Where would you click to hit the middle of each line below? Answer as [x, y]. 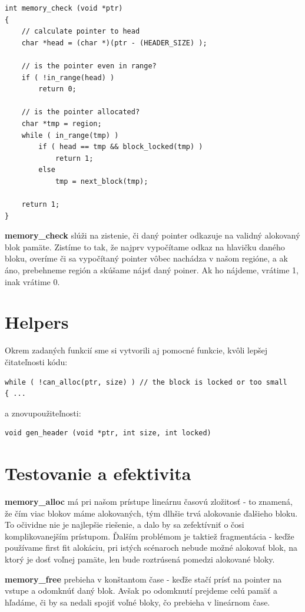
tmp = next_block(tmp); [102, 181]
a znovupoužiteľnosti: [43, 413]
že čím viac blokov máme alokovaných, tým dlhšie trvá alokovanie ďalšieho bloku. [151, 513]
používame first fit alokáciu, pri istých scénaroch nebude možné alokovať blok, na [151, 548]
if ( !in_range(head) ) [68, 77]
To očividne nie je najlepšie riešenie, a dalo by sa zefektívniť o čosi [125, 525]
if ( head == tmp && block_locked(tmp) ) [121, 147]
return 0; [57, 89]
